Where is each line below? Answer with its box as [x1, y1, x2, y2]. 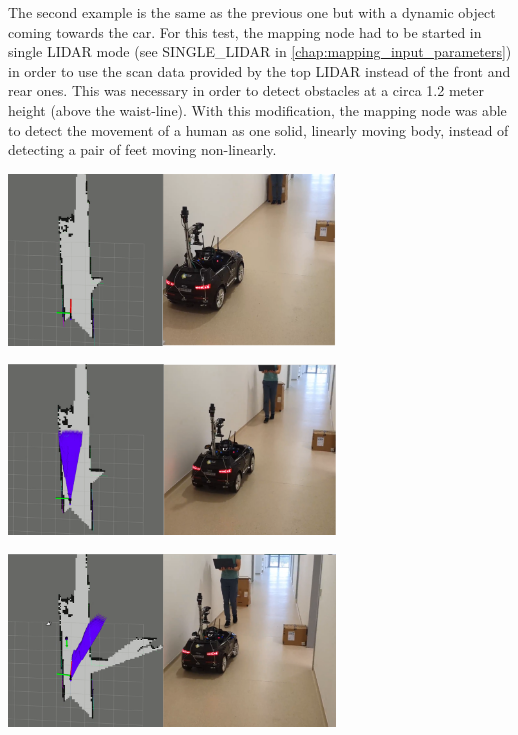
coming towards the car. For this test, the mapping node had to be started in [8, 21, 482, 42]
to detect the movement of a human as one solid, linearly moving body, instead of [8, 119, 509, 140]
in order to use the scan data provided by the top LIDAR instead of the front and [8, 60, 511, 81]
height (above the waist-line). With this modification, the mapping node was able [8, 99, 507, 120]
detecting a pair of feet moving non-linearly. [8, 139, 277, 160]
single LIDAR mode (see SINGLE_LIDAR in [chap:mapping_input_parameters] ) [8, 41, 512, 62]
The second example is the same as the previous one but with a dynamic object [8, 2, 496, 22]
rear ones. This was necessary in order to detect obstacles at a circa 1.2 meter [8, 80, 484, 101]
